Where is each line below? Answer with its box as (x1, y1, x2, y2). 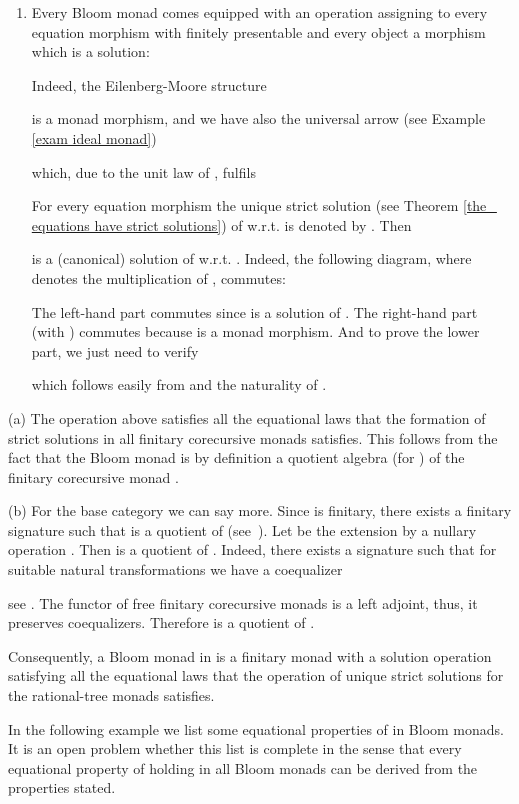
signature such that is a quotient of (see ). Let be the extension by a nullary (8, 519, 477, 540)
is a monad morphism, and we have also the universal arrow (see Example (31, 108, 486, 129)
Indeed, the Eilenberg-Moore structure (31, 74, 267, 95)
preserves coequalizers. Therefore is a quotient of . (8, 612, 315, 633)
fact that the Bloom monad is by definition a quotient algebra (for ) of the (8, 447, 465, 468)
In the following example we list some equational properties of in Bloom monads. (8, 718, 505, 739)
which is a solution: (31, 41, 150, 62)
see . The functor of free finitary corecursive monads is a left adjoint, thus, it (8, 592, 478, 613)
